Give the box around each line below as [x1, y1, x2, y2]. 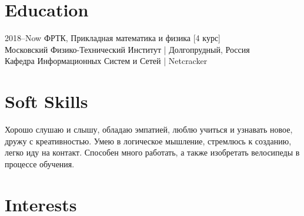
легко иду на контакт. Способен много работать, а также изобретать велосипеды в [5, 146, 300, 158]
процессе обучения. [5, 157, 75, 170]
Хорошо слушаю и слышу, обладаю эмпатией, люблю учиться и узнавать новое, [5, 123, 293, 136]
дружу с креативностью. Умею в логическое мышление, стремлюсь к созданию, [5, 134, 292, 147]
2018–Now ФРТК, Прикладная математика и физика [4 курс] [5, 32, 221, 44]
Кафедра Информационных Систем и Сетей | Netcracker [5, 55, 208, 67]
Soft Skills [5, 89, 88, 113]
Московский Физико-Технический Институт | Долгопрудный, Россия [5, 43, 250, 55]
